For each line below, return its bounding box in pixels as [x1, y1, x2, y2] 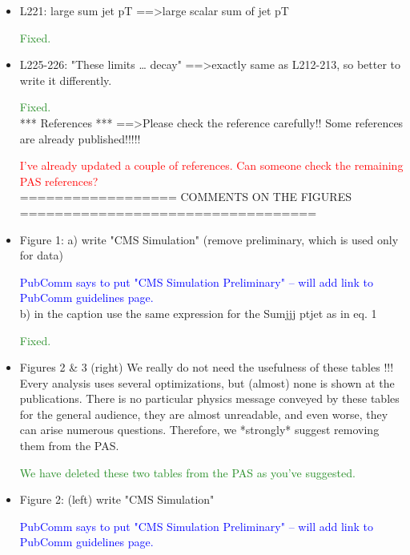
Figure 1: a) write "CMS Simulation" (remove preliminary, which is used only [19, 231, 399, 247]
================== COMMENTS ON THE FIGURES [19, 188, 352, 205]
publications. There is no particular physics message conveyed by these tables [19, 390, 400, 407]
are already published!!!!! [19, 130, 141, 147]
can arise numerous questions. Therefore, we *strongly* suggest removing [19, 421, 380, 438]
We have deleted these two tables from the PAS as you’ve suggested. [19, 464, 356, 481]
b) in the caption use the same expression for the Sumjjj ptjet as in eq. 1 [19, 304, 377, 321]
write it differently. [19, 71, 112, 88]
